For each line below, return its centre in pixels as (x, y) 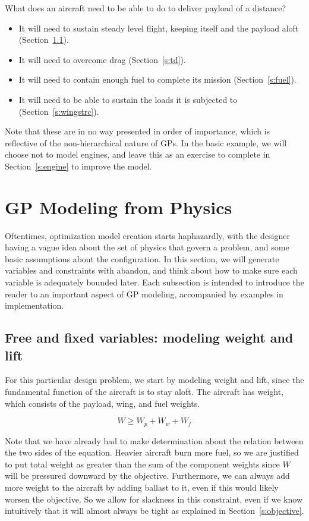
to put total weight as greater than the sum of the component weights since (142, 464)
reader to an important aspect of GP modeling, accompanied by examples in (144, 294)
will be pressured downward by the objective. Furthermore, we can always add (147, 476)
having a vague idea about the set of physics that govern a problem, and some (147, 247)
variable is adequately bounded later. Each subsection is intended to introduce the (154, 282)
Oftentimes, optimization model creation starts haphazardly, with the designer (147, 235)
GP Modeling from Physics (119, 207)
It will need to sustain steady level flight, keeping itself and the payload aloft (159, 28)
